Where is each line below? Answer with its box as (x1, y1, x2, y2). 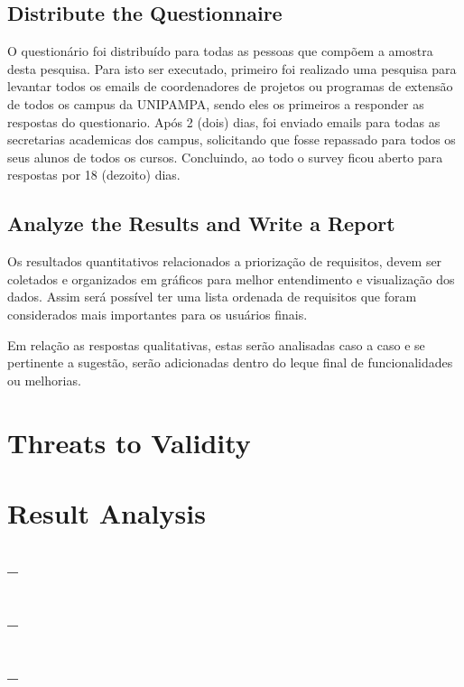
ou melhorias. (7, 370, 81, 389)
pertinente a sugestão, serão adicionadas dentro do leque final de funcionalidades (7, 353, 453, 372)
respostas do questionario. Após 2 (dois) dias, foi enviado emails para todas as (7, 112, 441, 131)
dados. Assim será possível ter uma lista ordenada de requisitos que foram (7, 287, 417, 306)
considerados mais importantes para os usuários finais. (7, 304, 308, 323)
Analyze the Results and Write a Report (7, 209, 395, 237)
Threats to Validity (7, 423, 251, 460)
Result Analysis (7, 494, 206, 531)
